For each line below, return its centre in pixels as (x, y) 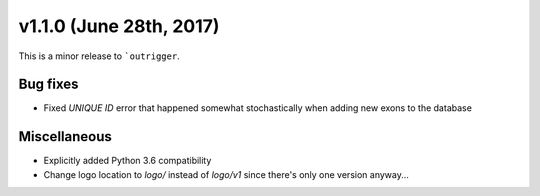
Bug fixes (48, 84)
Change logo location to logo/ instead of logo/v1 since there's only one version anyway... (226, 174)
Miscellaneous (65, 136)
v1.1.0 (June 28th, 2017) (119, 26)
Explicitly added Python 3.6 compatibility (127, 161)
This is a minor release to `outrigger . (99, 56)
